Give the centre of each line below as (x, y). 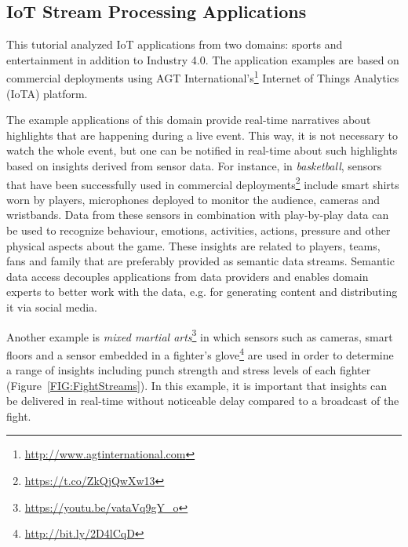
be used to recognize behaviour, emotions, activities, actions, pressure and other (199, 230)
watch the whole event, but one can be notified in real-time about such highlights (202, 150)
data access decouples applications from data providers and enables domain (188, 276)
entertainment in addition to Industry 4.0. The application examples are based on (203, 59)
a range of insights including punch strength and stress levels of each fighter (189, 370)
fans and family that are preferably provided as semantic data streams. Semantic (200, 261)
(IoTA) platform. (47, 93)
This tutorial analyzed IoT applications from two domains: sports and (175, 44)
